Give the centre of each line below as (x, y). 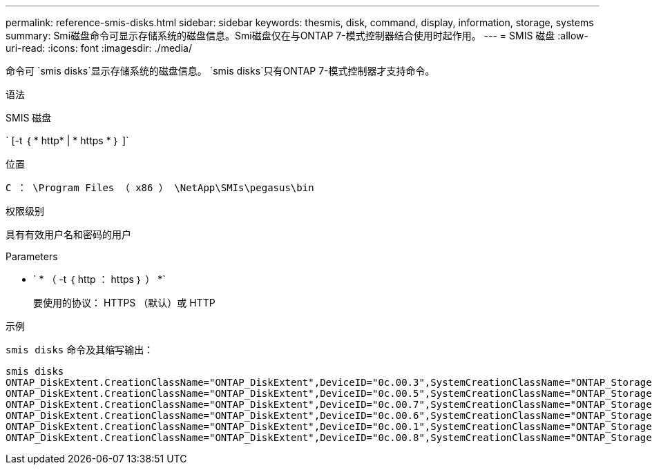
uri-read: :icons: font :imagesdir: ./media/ (99, 48)
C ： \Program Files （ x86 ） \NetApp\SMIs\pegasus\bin (160, 188)
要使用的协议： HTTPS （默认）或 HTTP (124, 303)
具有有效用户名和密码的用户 (68, 234)
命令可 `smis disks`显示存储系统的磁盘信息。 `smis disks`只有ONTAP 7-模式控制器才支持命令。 (220, 71)
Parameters (32, 256)
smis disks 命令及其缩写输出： (80, 350)
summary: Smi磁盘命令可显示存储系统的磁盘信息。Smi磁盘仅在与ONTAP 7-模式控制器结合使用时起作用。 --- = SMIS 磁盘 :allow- (297, 36)
